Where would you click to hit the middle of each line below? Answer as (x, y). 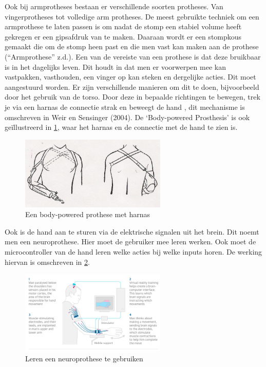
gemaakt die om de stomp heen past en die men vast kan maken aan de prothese (132, 46)
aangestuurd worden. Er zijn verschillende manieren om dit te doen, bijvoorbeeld (132, 86)
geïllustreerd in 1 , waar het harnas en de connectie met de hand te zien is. (121, 127)
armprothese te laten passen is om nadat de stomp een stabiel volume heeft (123, 26)
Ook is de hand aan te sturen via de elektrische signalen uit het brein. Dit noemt (132, 231)
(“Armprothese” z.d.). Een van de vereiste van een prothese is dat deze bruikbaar (133, 56)
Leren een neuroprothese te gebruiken (84, 359)
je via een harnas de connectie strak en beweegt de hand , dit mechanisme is (125, 107)
